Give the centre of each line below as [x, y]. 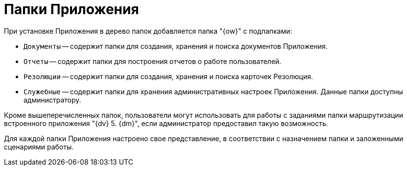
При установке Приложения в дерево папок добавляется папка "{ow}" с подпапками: [148, 31]
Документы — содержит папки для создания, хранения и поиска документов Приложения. [176, 46]
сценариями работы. [39, 147]
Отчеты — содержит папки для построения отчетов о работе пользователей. [153, 61]
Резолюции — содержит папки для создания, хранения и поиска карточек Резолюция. [168, 76]
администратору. [52, 100]
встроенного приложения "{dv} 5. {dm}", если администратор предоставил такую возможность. [166, 123]
